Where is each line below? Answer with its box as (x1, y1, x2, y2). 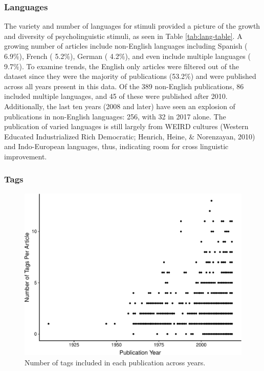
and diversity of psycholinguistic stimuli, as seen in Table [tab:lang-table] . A (4, 30, 243, 41)
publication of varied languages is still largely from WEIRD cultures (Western (4, 121, 249, 132)
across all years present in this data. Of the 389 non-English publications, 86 (4, 80, 244, 91)
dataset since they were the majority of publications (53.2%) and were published (4, 71, 256, 81)
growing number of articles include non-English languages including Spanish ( (4, 40, 248, 51)
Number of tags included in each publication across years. (25, 357, 206, 367)
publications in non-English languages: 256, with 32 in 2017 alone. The (4, 111, 226, 121)
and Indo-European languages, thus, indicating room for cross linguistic (4, 141, 229, 152)
